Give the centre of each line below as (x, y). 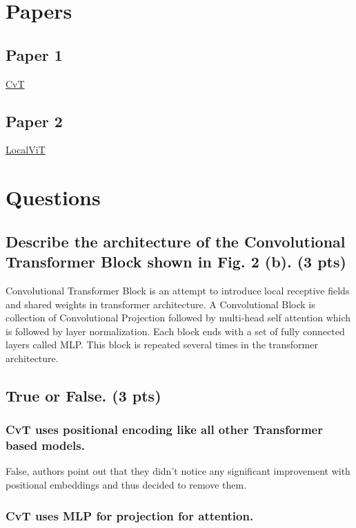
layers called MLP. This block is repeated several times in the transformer (162, 345)
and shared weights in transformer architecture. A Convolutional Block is (160, 304)
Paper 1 (34, 54)
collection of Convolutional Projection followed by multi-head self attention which (178, 318)
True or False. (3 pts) (83, 395)
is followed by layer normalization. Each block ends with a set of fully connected (175, 331)
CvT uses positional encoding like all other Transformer (164, 430)
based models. (45, 445)
